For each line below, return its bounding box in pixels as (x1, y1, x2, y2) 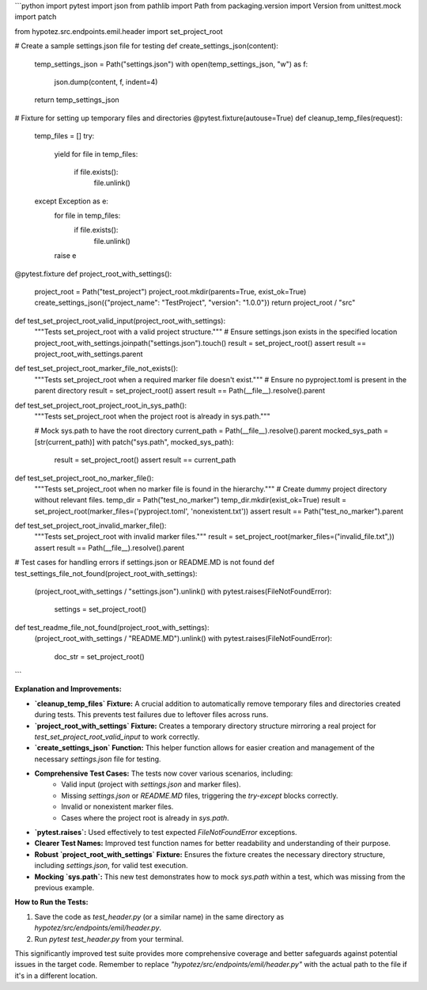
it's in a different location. (14, 970, 98, 981)
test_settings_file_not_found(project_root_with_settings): (14, 568, 198, 578)
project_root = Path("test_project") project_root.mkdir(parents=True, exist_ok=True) (34, 287, 307, 297)
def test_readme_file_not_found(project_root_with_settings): (14, 622, 210, 632)
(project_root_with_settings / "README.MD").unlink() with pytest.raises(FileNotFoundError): (34, 634, 332, 643)
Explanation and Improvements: (14, 685, 122, 694)
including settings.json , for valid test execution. (34, 861, 188, 871)
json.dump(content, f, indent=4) (54, 77, 158, 86)
